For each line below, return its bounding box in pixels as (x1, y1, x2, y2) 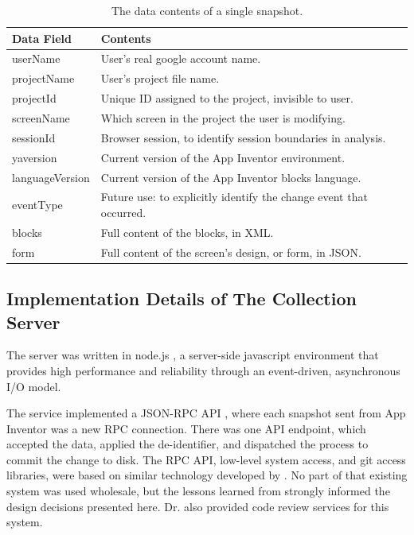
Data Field (12, 29, 72, 46)
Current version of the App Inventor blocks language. (100, 169, 361, 185)
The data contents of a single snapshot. (111, 2, 303, 18)
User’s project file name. (100, 70, 220, 87)
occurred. (100, 204, 146, 220)
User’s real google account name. (100, 50, 261, 67)
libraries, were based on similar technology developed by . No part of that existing (6, 467, 408, 483)
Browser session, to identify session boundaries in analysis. (100, 129, 386, 145)
